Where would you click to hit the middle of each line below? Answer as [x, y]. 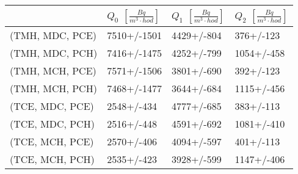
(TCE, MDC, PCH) [52, 124]
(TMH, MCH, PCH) [53, 88]
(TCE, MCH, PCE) [52, 141]
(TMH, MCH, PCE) [53, 71]
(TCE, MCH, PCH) [52, 159]
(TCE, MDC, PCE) [52, 106]
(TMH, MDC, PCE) [53, 35]
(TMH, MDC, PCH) [54, 53]
